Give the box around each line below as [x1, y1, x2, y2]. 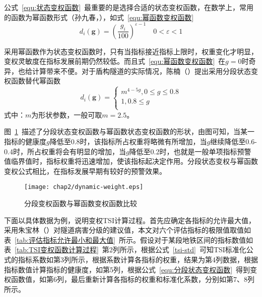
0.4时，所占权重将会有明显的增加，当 [4, 146, 126, 156]
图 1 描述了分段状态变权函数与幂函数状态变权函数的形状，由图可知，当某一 [4, 126, 254, 137]
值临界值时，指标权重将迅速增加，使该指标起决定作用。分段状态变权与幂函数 [4, 156, 258, 166]
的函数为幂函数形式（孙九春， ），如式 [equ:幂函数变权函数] [4, 12, 194, 22]
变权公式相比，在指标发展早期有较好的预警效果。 [4, 165, 166, 176]
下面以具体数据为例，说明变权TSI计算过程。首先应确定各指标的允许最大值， [4, 215, 255, 225]
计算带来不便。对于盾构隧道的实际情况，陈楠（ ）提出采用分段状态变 [32, 65, 258, 76]
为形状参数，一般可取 [31, 109, 102, 120]
